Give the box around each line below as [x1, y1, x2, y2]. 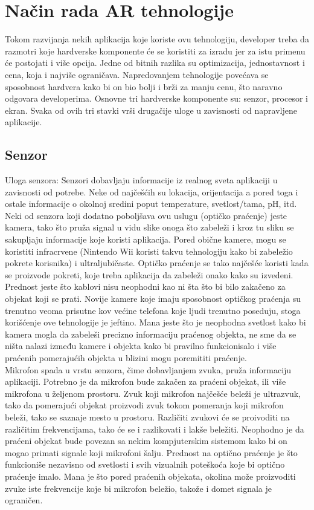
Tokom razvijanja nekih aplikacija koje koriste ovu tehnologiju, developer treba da [5, 33, 309, 45]
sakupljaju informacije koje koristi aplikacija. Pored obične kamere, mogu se [5, 233, 286, 246]
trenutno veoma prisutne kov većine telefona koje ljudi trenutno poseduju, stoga [5, 304, 301, 316]
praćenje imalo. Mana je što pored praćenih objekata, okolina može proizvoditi [5, 469, 296, 482]
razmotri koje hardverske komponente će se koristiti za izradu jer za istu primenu [5, 44, 306, 57]
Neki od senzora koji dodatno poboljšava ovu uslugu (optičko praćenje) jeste [5, 209, 287, 221]
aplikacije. [5, 116, 42, 128]
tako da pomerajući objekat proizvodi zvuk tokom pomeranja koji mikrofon [5, 399, 284, 411]
